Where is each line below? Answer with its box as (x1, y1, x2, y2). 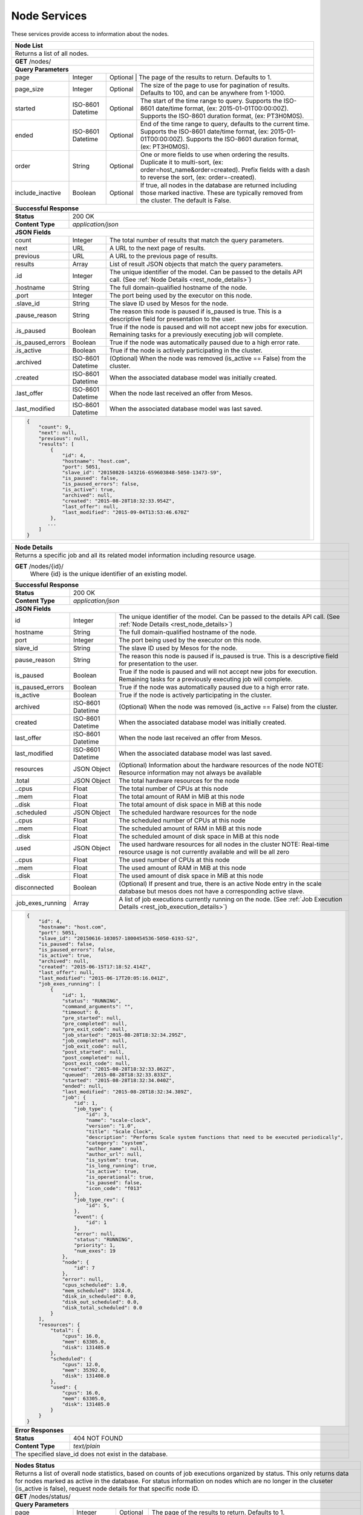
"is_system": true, (85, 1156, 140, 1163)
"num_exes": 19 (73, 1247, 116, 1254)
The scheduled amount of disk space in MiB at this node (119, 832, 280, 841)
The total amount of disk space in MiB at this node (119, 800, 262, 808)
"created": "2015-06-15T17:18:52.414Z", (38, 964, 151, 970)
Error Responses (15, 1426, 64, 1434)
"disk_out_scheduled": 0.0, (62, 1299, 140, 1305)
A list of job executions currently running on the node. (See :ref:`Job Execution (119, 894, 343, 903)
